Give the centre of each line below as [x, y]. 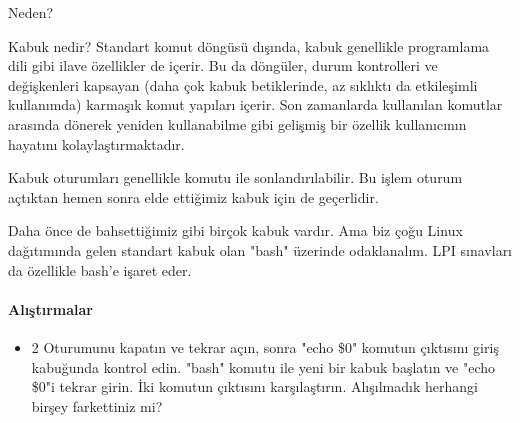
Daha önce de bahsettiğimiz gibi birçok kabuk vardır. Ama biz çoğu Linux [235, 230]
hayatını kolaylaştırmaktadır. [96, 143]
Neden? [31, 12]
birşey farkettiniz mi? [97, 405]
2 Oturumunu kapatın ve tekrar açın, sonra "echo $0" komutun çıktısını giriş [265, 346]
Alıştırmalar [50, 308]
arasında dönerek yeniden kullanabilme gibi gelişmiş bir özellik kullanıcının [237, 123]
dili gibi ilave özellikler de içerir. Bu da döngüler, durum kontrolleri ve [223, 65]
